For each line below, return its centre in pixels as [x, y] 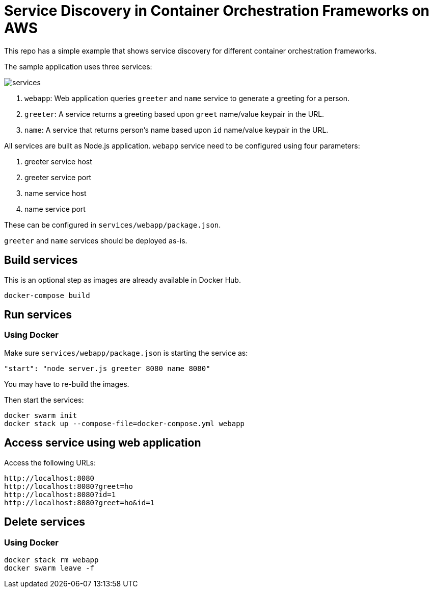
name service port [55, 209]
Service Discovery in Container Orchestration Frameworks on [217, 11]
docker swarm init [41, 415]
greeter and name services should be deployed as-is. [96, 240]
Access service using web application [103, 443]
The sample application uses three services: [78, 66]
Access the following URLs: [50, 462]
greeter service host [58, 161]
